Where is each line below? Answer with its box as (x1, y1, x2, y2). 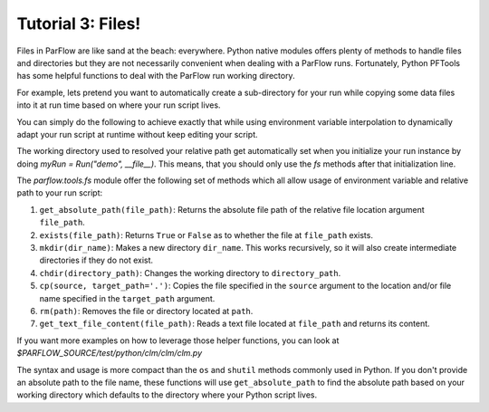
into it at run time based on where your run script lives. (16, 100, 221, 110)
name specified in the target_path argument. (39, 292, 216, 303)
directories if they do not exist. (39, 254, 154, 266)
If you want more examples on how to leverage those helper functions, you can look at (16, 335, 340, 346)
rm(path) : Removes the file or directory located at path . (39, 305, 254, 316)
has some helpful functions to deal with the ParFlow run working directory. (16, 71, 295, 81)
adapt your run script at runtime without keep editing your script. (16, 129, 258, 139)
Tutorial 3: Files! (16, 14, 141, 34)
